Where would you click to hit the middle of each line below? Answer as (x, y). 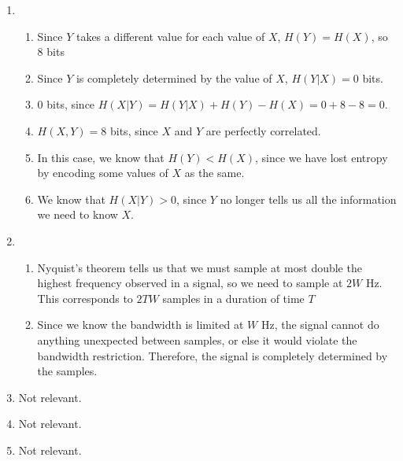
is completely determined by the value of (174, 77)
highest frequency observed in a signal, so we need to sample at (190, 283)
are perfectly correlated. (263, 130)
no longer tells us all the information (308, 199)
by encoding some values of (103, 173)
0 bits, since (66, 104)
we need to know (78, 214)
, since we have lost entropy (322, 157)
